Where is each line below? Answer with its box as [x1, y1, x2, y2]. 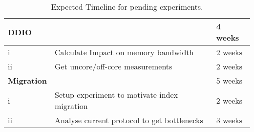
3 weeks [216, 114, 243, 126]
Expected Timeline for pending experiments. [51, 1, 203, 12]
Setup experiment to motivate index [54, 89, 178, 100]
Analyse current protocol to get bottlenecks [54, 114, 203, 126]
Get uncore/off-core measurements [54, 61, 172, 72]
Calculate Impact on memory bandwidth [54, 46, 194, 58]
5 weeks [216, 75, 243, 86]
